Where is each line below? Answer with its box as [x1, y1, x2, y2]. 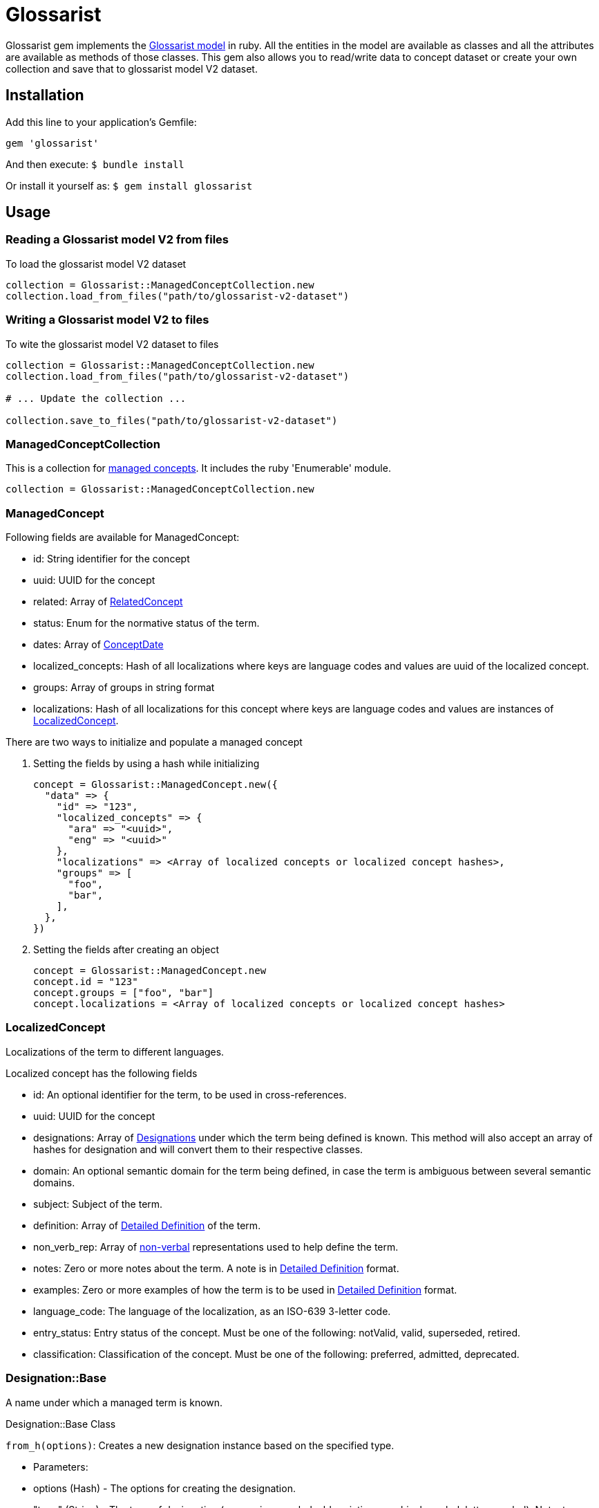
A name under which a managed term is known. [6, 1396, 223, 1408]
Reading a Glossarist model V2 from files [6, 232, 229, 247]
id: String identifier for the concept [33, 553, 190, 565]
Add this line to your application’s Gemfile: [6, 116, 197, 128]
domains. [33, 1176, 75, 1188]
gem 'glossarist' [6, 137, 99, 149]
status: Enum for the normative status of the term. [33, 617, 260, 629]
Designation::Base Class [6, 1417, 116, 1430]
